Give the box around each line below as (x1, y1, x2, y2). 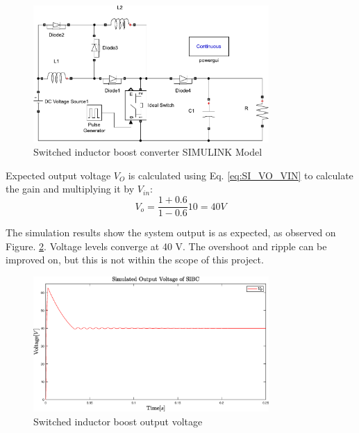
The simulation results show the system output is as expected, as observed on (6, 225, 336, 240)
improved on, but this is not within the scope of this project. (6, 252, 264, 267)
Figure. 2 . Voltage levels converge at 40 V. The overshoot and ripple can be (6, 238, 327, 253)
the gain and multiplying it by (6, 181, 135, 196)
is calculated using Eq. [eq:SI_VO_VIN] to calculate (128, 168, 353, 182)
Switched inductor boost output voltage (33, 414, 203, 428)
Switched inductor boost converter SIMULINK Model (33, 145, 262, 159)
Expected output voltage (6, 168, 111, 182)
